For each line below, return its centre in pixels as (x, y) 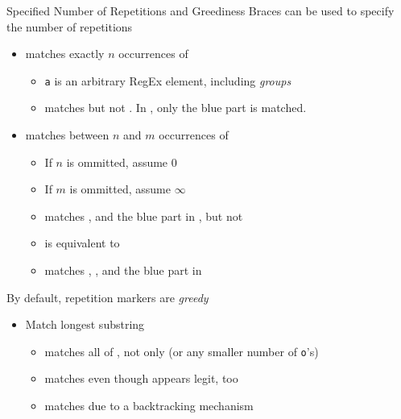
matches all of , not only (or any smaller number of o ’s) (182, 351)
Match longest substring (85, 324)
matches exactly (65, 54)
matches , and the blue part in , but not (144, 216)
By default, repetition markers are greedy (107, 297)
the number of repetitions (70, 26)
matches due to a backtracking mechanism (149, 406)
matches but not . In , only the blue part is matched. (176, 108)
